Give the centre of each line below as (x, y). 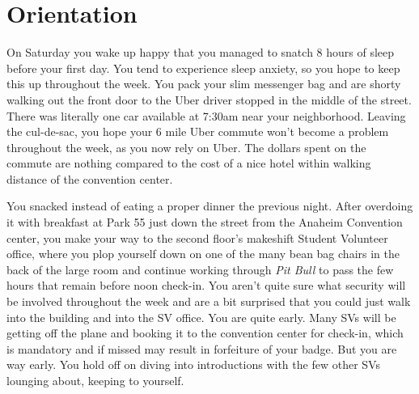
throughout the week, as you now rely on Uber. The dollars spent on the (186, 147)
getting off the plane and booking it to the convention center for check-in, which (205, 333)
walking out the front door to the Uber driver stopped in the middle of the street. (209, 99)
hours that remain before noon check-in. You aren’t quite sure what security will (206, 285)
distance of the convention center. (90, 178)
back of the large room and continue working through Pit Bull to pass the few (200, 269)
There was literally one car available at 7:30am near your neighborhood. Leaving (206, 115)
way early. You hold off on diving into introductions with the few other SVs (193, 364)
